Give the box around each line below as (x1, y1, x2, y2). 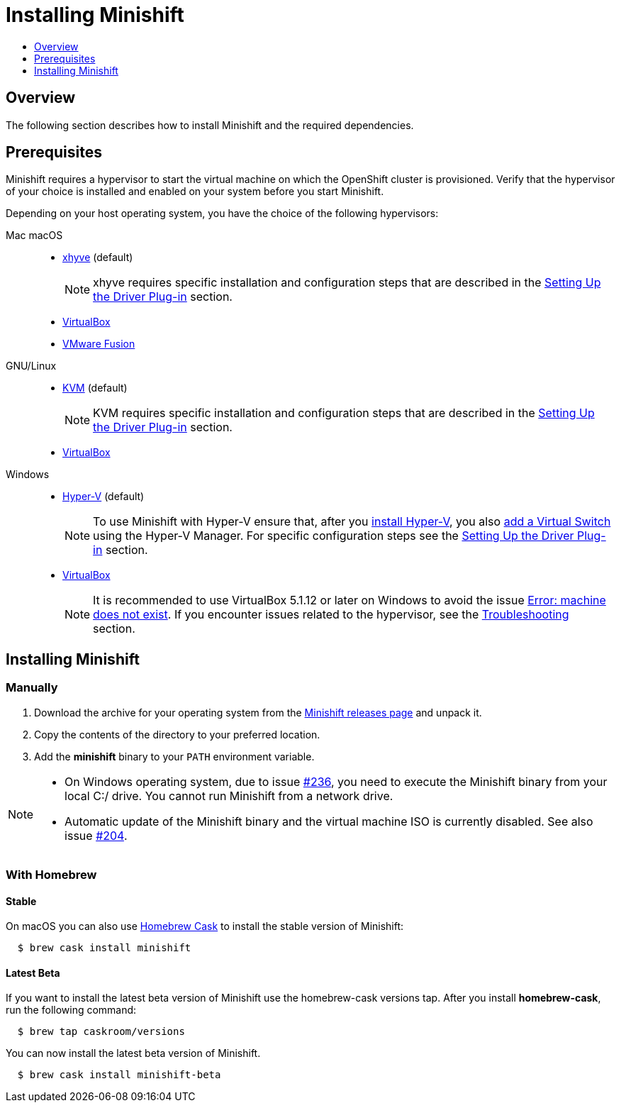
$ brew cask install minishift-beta (17, 1069, 221, 1081)
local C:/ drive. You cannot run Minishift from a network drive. (65, 788, 393, 803)
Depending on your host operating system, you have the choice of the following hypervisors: (6, 207, 439, 220)
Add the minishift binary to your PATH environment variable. (34, 750, 315, 763)
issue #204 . (65, 828, 128, 843)
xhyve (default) (62, 251, 133, 264)
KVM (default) (62, 382, 128, 394)
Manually (6, 680, 58, 695)
